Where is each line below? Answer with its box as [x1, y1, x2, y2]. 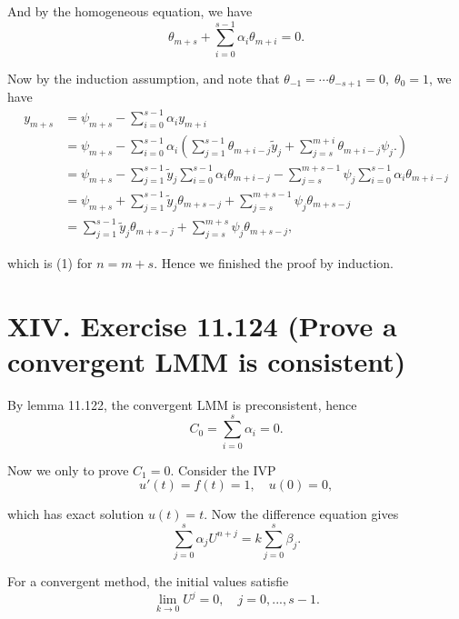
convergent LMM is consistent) [7, 343, 406, 380]
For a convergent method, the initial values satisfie [7, 572, 289, 591]
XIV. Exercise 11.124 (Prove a [7, 306, 397, 344]
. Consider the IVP [170, 460, 276, 479]
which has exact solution [7, 504, 145, 524]
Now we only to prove [7, 460, 129, 479]
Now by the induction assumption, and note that [7, 68, 280, 87]
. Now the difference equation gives [204, 504, 399, 524]
